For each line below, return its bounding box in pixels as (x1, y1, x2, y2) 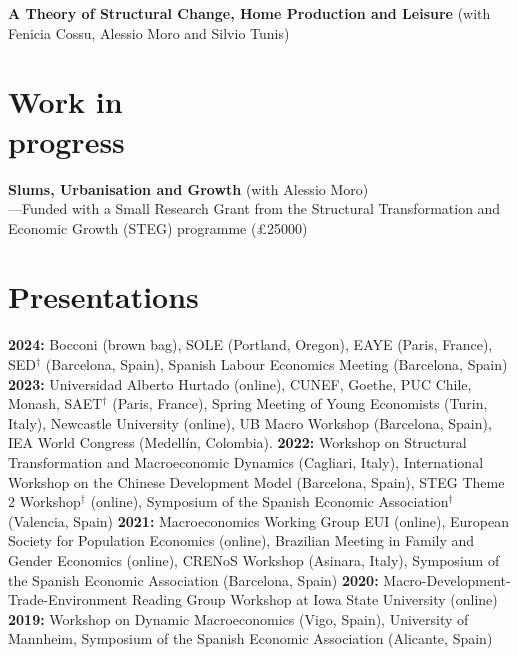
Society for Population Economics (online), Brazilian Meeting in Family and (8, 530, 475, 551)
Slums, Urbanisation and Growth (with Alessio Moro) (8, 178, 369, 199)
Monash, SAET (8, 393, 103, 414)
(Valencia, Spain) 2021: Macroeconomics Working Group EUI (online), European (8, 510, 510, 531)
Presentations (8, 276, 199, 317)
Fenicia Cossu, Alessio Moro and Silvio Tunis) (8, 22, 290, 43)
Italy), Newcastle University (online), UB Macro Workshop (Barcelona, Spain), (8, 412, 492, 433)
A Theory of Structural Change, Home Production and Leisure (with (8, 3, 491, 23)
